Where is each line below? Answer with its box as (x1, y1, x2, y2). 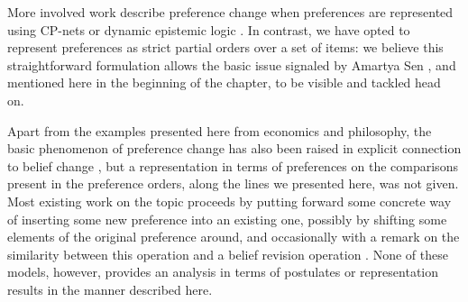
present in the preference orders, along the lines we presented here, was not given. (7, 174, 459, 193)
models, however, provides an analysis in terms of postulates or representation (7, 262, 439, 281)
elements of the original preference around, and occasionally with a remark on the (7, 227, 460, 246)
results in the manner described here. (7, 279, 213, 298)
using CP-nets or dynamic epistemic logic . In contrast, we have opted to (7, 20, 410, 39)
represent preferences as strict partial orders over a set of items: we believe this (7, 38, 444, 57)
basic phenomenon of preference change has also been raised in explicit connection (7, 139, 462, 158)
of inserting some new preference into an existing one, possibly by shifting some (7, 209, 447, 228)
